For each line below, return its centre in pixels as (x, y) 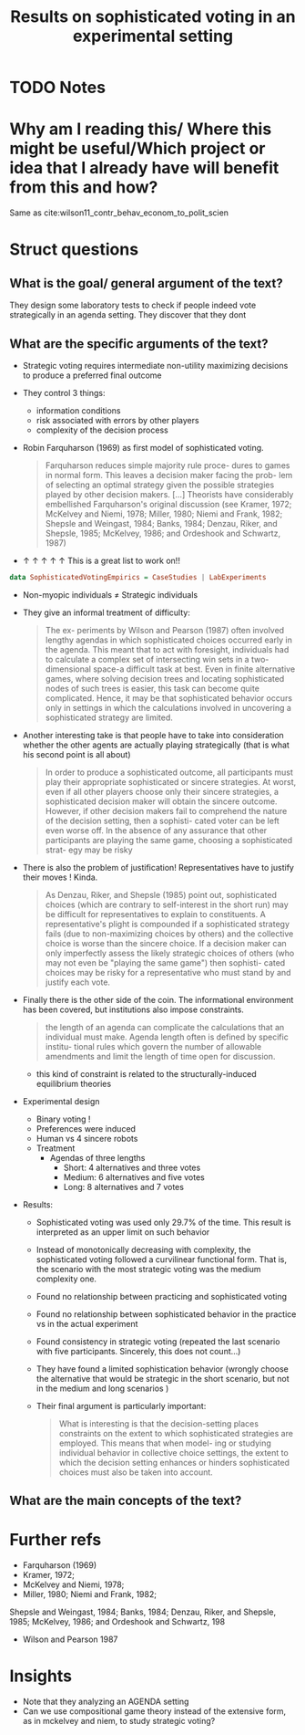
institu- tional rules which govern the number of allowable (153, 1046)
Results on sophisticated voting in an (153, 17)
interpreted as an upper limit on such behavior (123, 1232)
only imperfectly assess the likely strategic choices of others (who (170, 953)
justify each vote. (78, 982)
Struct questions (74, 250)
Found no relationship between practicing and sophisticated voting (162, 1296)
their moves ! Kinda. (60, 877)
